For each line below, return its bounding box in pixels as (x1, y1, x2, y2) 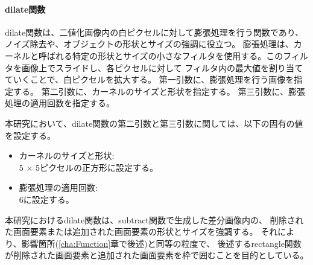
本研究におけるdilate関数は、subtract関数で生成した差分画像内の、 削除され (5, 213, 304, 226)
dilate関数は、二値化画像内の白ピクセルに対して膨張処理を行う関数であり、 (5, 25, 304, 38)
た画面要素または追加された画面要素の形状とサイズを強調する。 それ (5, 225, 278, 238)
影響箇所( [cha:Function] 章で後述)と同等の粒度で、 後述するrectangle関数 (21, 237, 302, 249)
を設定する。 (5, 129, 55, 141)
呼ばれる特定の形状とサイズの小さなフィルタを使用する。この (38, 49, 283, 62)
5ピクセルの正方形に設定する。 (36, 161, 159, 173)
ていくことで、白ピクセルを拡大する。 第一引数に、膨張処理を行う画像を (5, 73, 294, 86)
